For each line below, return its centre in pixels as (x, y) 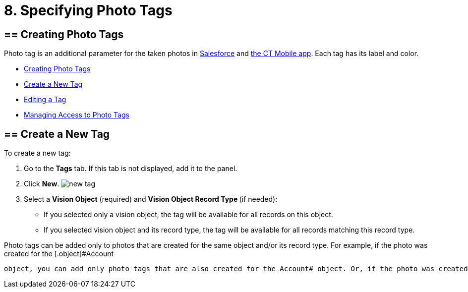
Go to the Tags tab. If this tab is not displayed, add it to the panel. (131, 169)
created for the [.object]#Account (59, 254)
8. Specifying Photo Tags (88, 10)
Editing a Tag (45, 100)
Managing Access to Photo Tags (77, 115)
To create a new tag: (37, 153)
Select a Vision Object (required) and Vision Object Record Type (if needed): (151, 199)
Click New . (42, 184)
